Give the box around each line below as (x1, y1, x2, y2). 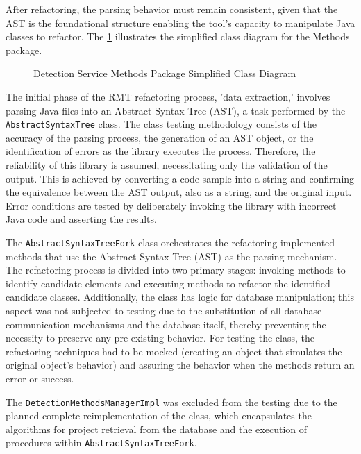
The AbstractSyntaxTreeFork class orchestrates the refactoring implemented (6, 235, 335, 249)
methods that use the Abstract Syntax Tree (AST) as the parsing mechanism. (6, 249, 337, 263)
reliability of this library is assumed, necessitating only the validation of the (6, 158, 328, 171)
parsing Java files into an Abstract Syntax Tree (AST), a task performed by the (6, 103, 346, 117)
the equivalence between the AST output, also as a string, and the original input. (6, 185, 352, 199)
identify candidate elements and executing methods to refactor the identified (6, 276, 330, 290)
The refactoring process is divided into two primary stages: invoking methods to (6, 262, 346, 277)
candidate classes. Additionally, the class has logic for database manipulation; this (6, 289, 354, 304)
